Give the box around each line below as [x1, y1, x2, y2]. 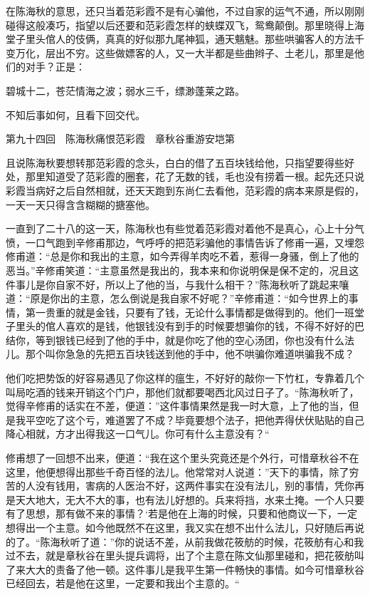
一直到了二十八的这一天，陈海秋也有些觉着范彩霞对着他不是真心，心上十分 [6, 221, 354, 236]
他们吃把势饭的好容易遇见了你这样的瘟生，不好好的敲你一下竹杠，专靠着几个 [6, 371, 364, 386]
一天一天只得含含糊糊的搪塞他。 [6, 197, 155, 212]
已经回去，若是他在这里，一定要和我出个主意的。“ [6, 576, 240, 591]
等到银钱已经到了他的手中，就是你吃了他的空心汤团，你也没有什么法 [35, 332, 354, 347]
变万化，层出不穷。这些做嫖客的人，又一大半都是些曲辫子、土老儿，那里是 [6, 45, 354, 60]
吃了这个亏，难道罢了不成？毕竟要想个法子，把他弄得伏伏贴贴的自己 [45, 412, 364, 427]
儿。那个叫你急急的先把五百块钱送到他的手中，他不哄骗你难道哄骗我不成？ [6, 346, 354, 361]
